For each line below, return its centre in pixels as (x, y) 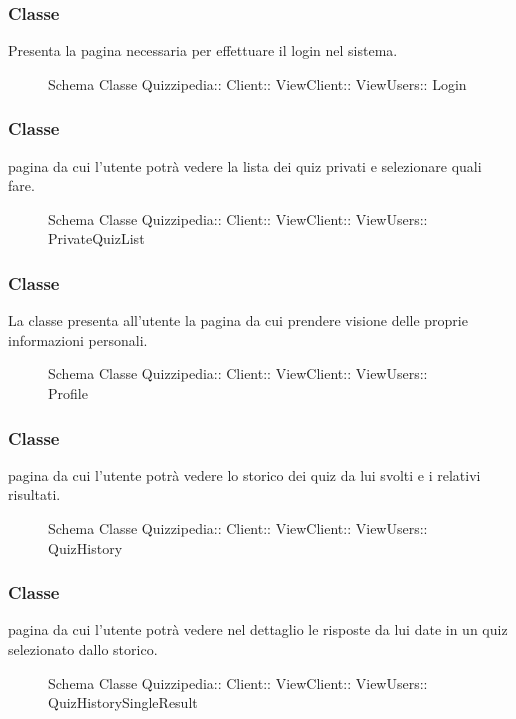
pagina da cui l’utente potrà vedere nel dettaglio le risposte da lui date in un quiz (258, 629)
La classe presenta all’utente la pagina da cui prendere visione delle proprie (238, 320)
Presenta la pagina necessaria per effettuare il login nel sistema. (203, 50)
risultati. (34, 494)
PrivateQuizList (96, 238)
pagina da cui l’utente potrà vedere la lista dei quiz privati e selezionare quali (245, 165)
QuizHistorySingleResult (123, 702)
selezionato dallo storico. (83, 649)
